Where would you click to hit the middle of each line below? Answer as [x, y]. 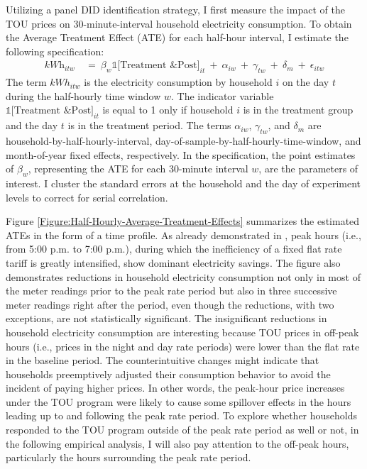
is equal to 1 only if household [168, 110]
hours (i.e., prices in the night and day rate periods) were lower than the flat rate [183, 346]
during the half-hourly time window [83, 95]
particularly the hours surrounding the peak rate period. [128, 457]
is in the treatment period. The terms [149, 125]
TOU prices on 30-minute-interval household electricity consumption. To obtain [179, 23]
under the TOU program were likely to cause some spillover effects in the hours [179, 401]
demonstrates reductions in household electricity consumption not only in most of [183, 276]
